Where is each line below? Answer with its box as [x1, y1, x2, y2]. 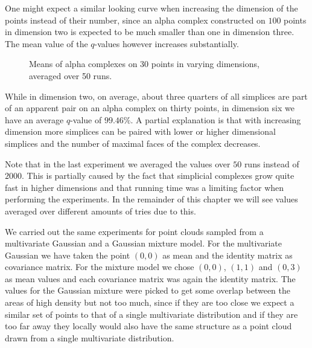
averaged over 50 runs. [29, 69, 112, 82]
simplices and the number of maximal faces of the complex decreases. [5, 137, 261, 149]
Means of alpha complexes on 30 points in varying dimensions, [29, 57, 259, 70]
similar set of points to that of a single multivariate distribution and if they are [5, 308, 298, 320]
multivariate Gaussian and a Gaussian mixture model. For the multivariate [5, 237, 282, 250]
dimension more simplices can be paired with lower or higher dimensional [5, 125, 276, 138]
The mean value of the [5, 37, 88, 50]
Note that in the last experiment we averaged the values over [5, 157, 231, 170]
